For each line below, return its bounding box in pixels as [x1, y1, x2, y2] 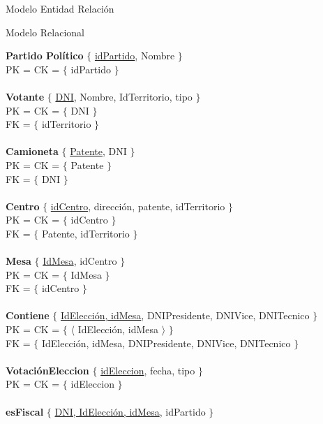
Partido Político [6, 48, 84, 63]
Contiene [6, 308, 50, 323]
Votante [6, 89, 45, 103]
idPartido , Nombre [94, 48, 175, 63]
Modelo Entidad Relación [6, 1, 114, 15]
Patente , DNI [70, 144, 127, 159]
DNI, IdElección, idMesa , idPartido [54, 404, 206, 418]
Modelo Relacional [6, 24, 84, 39]
